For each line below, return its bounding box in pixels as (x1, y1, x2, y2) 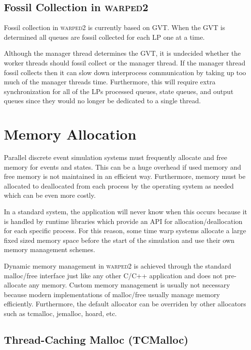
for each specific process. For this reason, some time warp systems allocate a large (4, 225, 246, 236)
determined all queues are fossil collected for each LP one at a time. (4, 32, 205, 42)
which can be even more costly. (4, 190, 96, 200)
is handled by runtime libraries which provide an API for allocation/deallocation (4, 216, 243, 226)
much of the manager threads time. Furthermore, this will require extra (4, 77, 216, 87)
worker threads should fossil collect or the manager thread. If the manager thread (4, 57, 246, 67)
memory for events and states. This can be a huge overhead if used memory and (4, 161, 241, 172)
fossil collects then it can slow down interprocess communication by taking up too (4, 67, 246, 77)
